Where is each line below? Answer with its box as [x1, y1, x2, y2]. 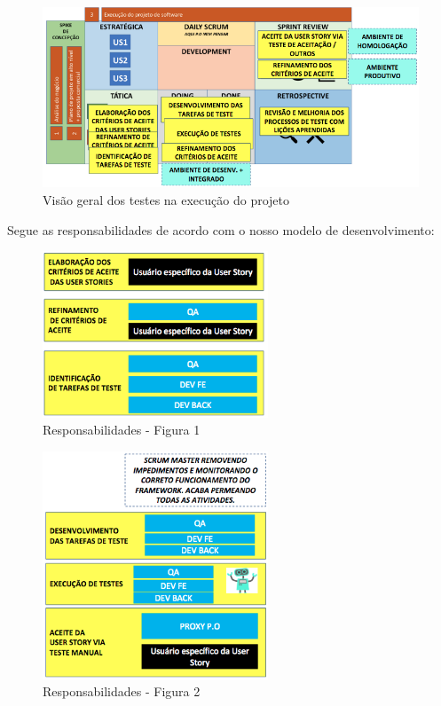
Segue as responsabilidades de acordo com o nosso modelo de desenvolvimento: [7, 220, 435, 239]
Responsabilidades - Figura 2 [43, 682, 201, 701]
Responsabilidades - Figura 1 [43, 420, 201, 439]
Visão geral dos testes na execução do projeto [43, 190, 290, 208]
